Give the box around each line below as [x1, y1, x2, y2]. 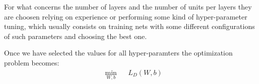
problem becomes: [4, 57, 59, 67]
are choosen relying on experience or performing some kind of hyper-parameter [4, 11, 247, 21]
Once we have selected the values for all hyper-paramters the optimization [4, 47, 233, 58]
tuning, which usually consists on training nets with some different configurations [4, 21, 255, 31]
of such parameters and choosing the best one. [4, 30, 147, 41]
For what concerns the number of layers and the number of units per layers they [4, 1, 252, 11]
